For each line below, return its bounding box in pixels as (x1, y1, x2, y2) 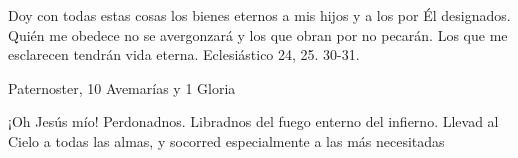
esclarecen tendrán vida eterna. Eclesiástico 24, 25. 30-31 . (8, 44, 360, 65)
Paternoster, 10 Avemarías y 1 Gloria (8, 77, 236, 98)
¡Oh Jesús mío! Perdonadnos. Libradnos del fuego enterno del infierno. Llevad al (8, 111, 499, 132)
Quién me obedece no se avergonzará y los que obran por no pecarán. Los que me (8, 24, 508, 45)
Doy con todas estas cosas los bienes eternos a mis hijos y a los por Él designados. (8, 5, 511, 25)
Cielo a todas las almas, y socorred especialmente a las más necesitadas (8, 130, 445, 151)
